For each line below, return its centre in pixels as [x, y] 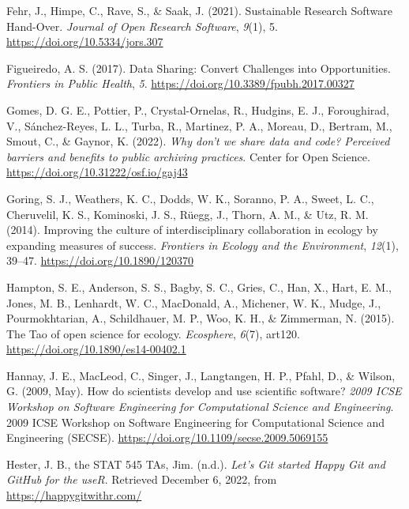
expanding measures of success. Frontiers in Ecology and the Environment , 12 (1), [203, 245]
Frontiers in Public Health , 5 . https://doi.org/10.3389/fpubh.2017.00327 [180, 83]
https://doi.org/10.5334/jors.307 [85, 41]
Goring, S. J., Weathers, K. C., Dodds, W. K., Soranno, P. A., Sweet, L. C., [190, 198]
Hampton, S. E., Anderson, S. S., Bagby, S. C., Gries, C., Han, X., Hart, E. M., [199, 287]
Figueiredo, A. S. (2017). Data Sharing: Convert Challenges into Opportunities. [199, 68]
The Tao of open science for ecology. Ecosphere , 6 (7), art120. [153, 333]
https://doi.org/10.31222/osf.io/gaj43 [97, 172]
